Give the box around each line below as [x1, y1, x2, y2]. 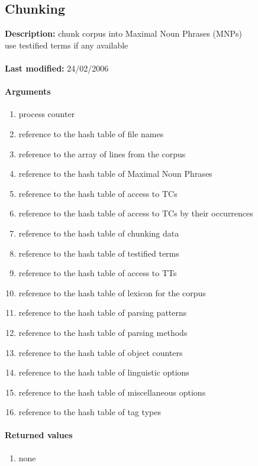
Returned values [5, 429, 73, 441]
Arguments [5, 85, 51, 98]
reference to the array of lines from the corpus [18, 147, 186, 160]
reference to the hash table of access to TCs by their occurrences [18, 207, 253, 219]
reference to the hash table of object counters [18, 346, 183, 358]
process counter [18, 108, 75, 120]
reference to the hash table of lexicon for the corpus [18, 286, 206, 299]
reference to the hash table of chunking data [18, 226, 179, 239]
